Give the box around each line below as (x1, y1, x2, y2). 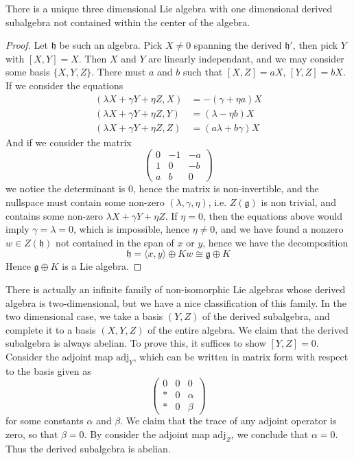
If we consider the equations (5, 78, 123, 92)
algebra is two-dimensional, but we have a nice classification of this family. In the (5, 295, 347, 310)
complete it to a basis (5, 322, 96, 336)
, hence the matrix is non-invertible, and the (132, 181, 319, 196)
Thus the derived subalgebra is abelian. (5, 441, 171, 455)
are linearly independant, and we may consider (148, 51, 344, 65)
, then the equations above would (202, 208, 343, 222)
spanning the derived (193, 38, 282, 52)
